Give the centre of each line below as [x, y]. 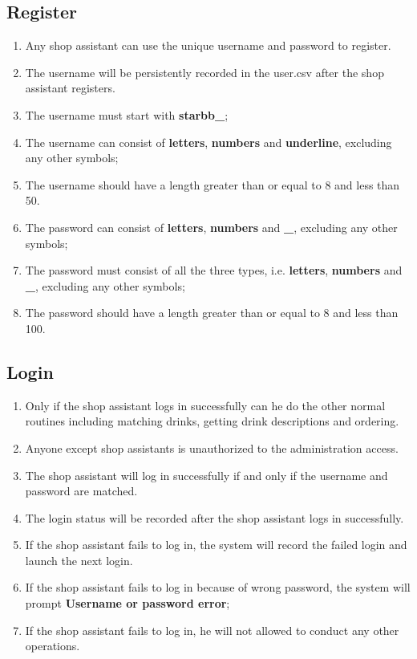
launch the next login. [79, 560]
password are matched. [81, 491]
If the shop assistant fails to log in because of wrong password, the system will [218, 587]
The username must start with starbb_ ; [127, 114]
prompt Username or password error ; [128, 603]
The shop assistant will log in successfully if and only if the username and [206, 475]
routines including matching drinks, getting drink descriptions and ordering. [212, 421]
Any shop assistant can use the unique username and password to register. [208, 45]
